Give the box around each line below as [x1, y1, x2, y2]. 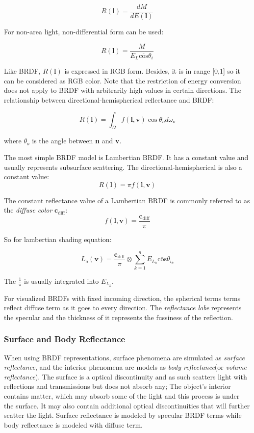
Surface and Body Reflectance [4, 333, 126, 345]
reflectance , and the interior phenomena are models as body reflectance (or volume [4, 362, 247, 372]
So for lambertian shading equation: [4, 234, 112, 244]
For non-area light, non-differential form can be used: [4, 27, 164, 37]
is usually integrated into [24, 275, 99, 286]
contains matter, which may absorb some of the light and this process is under [4, 390, 240, 401]
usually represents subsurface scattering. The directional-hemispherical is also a [4, 162, 242, 172]
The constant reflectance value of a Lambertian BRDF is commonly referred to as [4, 195, 250, 205]
